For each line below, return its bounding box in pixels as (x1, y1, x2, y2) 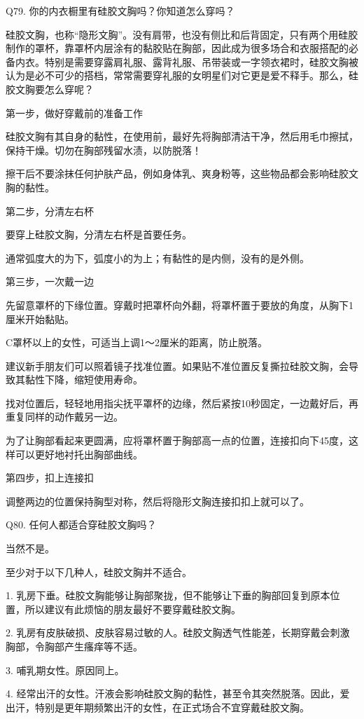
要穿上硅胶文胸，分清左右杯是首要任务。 (6, 227, 192, 242)
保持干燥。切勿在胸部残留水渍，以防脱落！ (6, 142, 202, 157)
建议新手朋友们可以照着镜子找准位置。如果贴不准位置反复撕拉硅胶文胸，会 (6, 358, 349, 373)
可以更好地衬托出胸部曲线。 (15, 446, 143, 461)
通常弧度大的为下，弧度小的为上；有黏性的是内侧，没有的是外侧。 (6, 250, 309, 265)
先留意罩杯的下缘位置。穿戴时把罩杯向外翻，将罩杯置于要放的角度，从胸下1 (6, 297, 353, 312)
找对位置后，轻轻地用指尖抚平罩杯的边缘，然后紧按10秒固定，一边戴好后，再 (6, 395, 358, 410)
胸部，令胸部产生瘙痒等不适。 (6, 639, 143, 653)
